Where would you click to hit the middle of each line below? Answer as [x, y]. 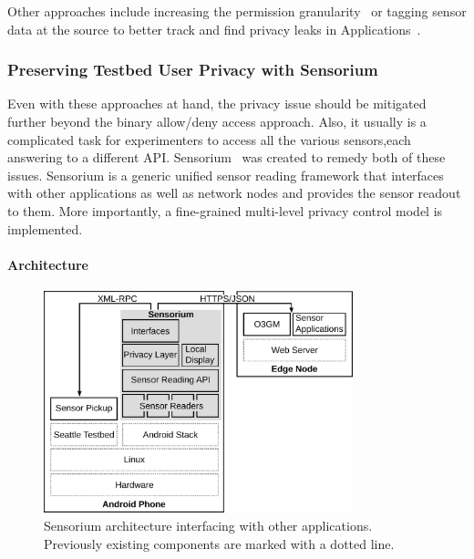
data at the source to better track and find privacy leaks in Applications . [214, 29]
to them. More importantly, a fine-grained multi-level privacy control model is [225, 210]
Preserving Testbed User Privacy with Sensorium [193, 70]
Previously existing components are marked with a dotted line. [219, 543]
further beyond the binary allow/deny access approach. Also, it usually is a [217, 121]
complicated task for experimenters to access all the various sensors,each [209, 139]
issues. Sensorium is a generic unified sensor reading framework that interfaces [226, 175]
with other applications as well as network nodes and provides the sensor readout [234, 193]
